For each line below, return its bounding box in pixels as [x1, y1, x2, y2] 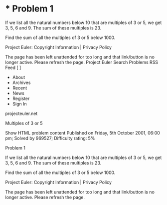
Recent [12, 84, 27, 90]
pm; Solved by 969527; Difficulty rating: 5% [5, 135, 95, 141]
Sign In [12, 100, 27, 106]
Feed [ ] [5, 64, 21, 70]
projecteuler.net [5, 110, 38, 116]
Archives [12, 79, 31, 85]
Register [12, 95, 30, 101]
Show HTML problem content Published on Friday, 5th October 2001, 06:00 [5, 129, 161, 135]
